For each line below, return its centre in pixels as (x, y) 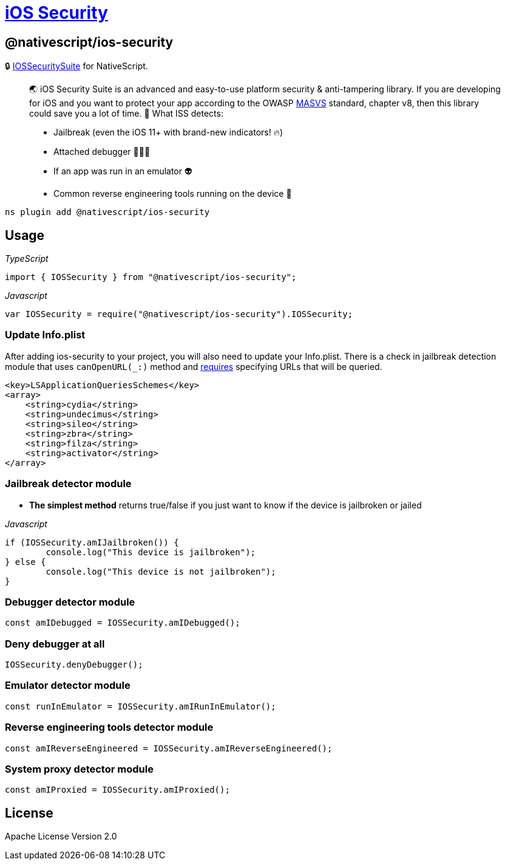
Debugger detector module (70, 602)
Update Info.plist (45, 335)
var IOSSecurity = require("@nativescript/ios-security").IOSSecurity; (179, 314)
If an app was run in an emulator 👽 (123, 171)
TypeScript (27, 259)
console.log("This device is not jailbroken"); (161, 571)
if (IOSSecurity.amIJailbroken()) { (92, 542)
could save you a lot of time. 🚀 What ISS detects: (126, 114)
